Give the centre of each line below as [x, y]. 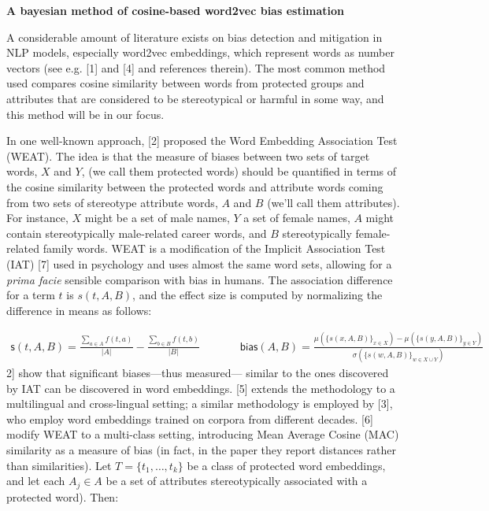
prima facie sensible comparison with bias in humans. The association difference [200, 279]
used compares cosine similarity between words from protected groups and [185, 83]
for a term [31, 295]
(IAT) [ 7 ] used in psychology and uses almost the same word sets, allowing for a [199, 263]
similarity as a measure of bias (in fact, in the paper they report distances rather [202, 449]
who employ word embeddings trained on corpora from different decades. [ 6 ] [190, 418]
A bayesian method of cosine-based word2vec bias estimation [176, 10]
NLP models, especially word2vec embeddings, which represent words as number [200, 52]
